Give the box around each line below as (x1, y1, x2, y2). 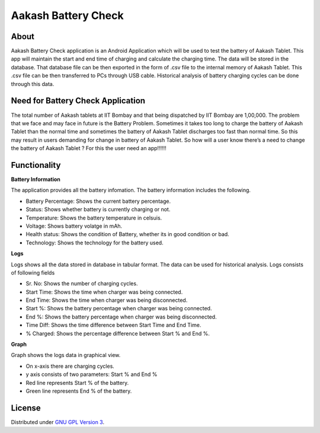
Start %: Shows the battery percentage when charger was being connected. (25, 305, 212, 312)
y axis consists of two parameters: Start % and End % (25, 371, 158, 378)
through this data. (11, 80, 55, 87)
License (11, 403, 41, 413)
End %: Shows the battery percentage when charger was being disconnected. (25, 313, 217, 320)
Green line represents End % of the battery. (25, 387, 132, 394)
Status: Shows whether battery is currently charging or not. (25, 206, 171, 213)
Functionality (11, 160, 61, 170)
